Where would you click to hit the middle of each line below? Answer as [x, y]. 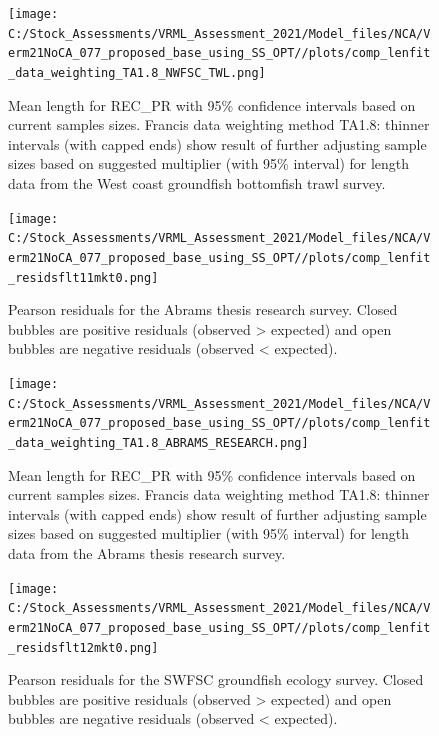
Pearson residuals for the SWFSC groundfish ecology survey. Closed [216, 679]
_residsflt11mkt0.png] [83, 277]
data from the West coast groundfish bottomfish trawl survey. [197, 183]
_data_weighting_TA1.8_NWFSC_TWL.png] [137, 72]
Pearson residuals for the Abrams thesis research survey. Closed [203, 309]
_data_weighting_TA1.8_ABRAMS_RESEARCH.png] [158, 442]
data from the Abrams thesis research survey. [147, 553]
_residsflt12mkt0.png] [83, 647]
